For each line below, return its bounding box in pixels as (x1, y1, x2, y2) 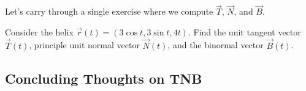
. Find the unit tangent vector (188, 25, 301, 38)
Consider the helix (5, 25, 74, 38)
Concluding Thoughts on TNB (5, 68, 202, 87)
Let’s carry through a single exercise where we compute (5, 5, 213, 18)
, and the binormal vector (167, 38, 264, 51)
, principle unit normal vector (29, 38, 140, 51)
